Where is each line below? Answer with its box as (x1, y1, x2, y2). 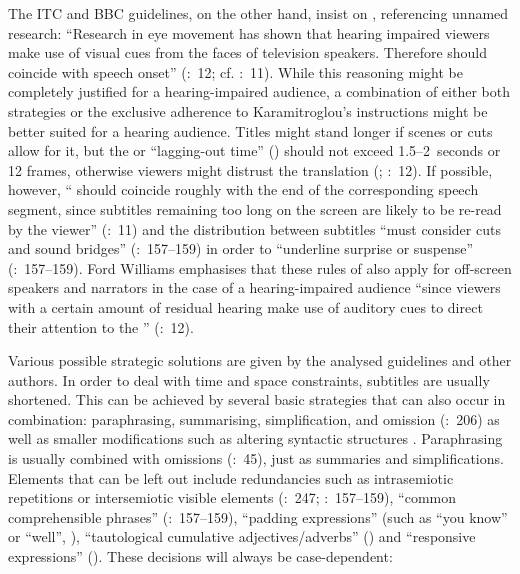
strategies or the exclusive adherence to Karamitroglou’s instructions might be (8, 100, 488, 121)
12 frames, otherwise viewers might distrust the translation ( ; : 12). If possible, (8, 159, 493, 180)
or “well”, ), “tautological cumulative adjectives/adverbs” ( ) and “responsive (8, 526, 476, 547)
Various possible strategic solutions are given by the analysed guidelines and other (8, 350, 512, 371)
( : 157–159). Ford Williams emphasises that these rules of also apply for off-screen (8, 257, 512, 278)
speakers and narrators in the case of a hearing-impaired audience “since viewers (8, 277, 501, 298)
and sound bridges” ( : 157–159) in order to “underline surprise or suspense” (8, 238, 474, 259)
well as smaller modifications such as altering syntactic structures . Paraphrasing (8, 428, 503, 449)
